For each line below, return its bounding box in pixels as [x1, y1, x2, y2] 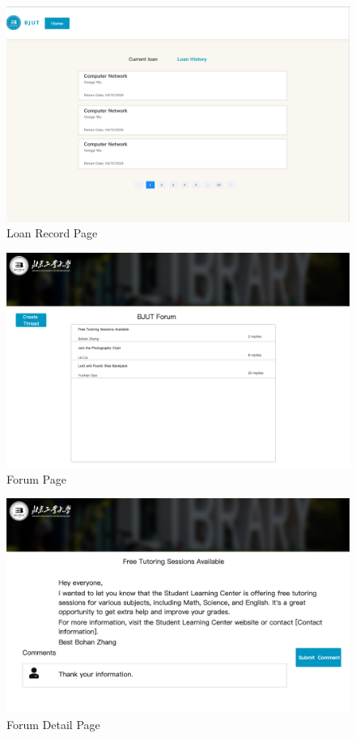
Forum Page [6, 470, 66, 487]
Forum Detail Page [6, 715, 100, 732]
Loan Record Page [6, 224, 98, 241]
